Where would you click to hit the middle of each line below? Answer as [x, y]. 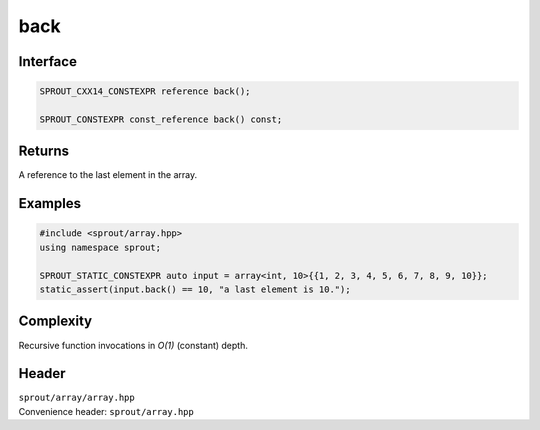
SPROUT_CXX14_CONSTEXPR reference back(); [145, 91]
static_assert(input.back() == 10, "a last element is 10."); [195, 289]
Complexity [55, 321]
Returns [44, 151]
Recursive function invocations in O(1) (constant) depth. [133, 345]
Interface [47, 61]
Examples [50, 203]
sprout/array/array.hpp [76, 398]
